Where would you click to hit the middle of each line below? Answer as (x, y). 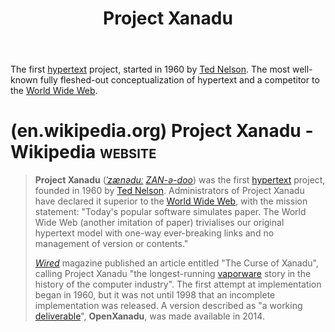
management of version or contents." (111, 244)
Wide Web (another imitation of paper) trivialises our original (159, 223)
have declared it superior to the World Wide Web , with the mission (171, 201)
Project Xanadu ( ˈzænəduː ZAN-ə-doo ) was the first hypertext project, (180, 180)
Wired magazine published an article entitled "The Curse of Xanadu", (176, 263)
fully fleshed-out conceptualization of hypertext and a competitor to (179, 80)
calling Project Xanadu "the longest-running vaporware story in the (173, 274)
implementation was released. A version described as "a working (168, 306)
